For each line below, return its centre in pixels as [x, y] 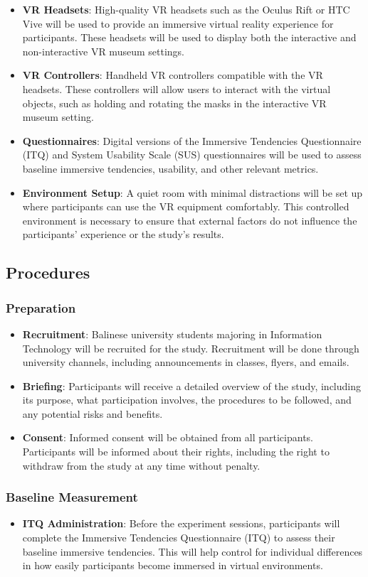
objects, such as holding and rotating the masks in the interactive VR [174, 103]
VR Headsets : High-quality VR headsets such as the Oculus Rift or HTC [186, 9]
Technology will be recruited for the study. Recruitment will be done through [191, 348]
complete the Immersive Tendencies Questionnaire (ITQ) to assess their [179, 538]
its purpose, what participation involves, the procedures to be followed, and [187, 400]
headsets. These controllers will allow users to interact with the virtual [177, 88]
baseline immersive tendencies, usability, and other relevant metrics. [170, 168]
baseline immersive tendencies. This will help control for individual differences [193, 551]
